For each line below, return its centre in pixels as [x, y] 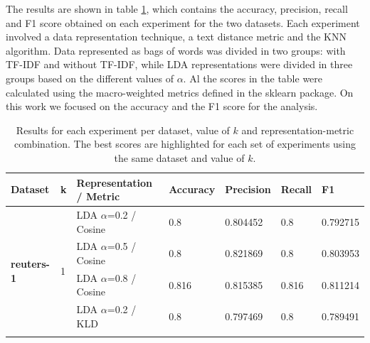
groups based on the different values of [90, 78]
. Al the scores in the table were [253, 78]
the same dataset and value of [179, 157]
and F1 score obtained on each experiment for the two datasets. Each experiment [183, 22]
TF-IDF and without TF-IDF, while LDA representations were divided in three [179, 64]
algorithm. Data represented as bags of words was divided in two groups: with [176, 50]
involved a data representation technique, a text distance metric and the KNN [176, 37]
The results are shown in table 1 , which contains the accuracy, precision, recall [177, 9]
